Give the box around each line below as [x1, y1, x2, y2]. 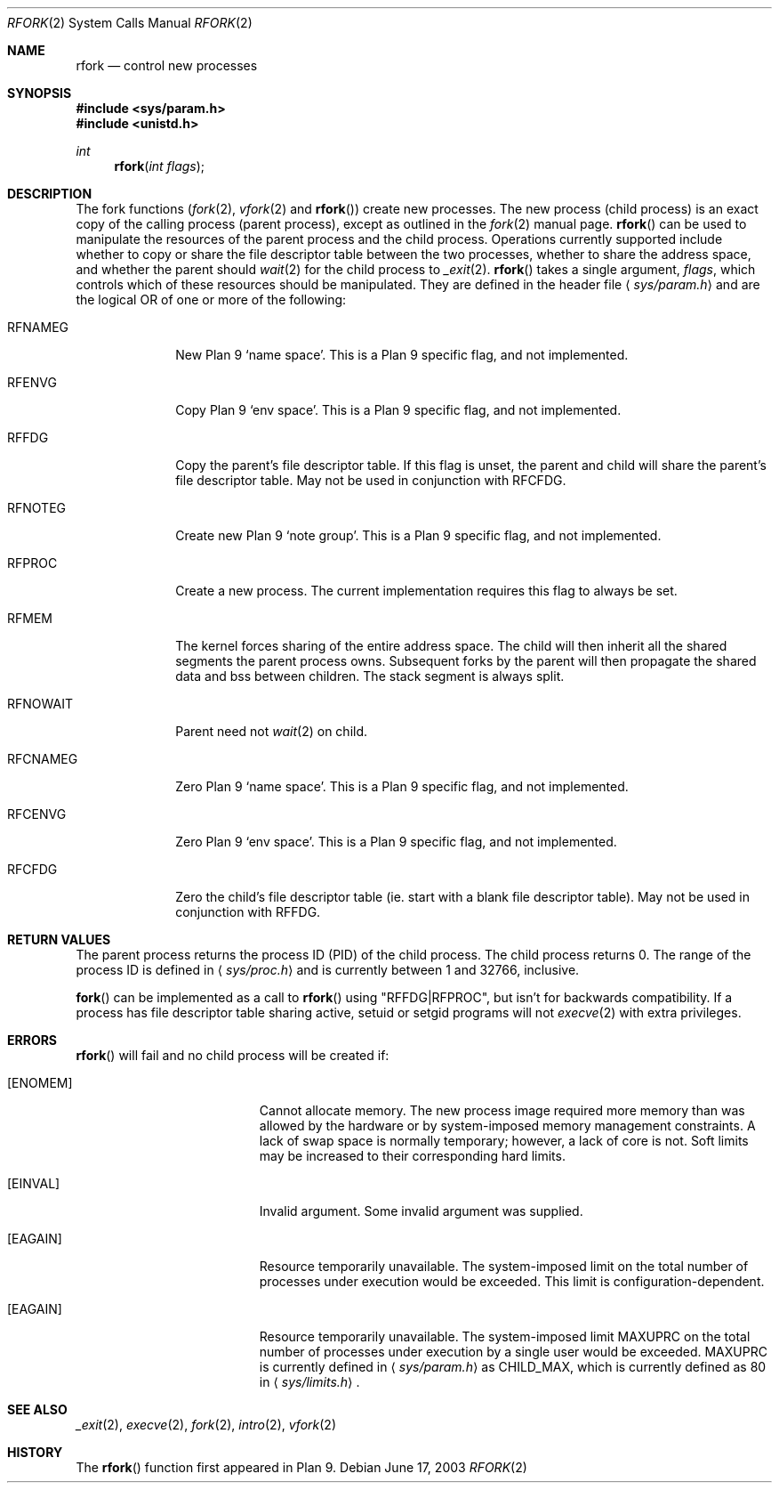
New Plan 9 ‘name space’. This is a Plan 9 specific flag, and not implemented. [175, 347, 629, 362]
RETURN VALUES [7, 932, 111, 947]
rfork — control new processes [76, 58, 258, 73]
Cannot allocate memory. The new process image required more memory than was [259, 1103, 745, 1118]
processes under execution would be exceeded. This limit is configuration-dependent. [259, 1274, 765, 1289]
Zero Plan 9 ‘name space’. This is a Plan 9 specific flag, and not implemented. [175, 779, 629, 794]
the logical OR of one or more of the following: [76, 292, 347, 307]
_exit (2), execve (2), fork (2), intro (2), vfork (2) [76, 1417, 336, 1432]
